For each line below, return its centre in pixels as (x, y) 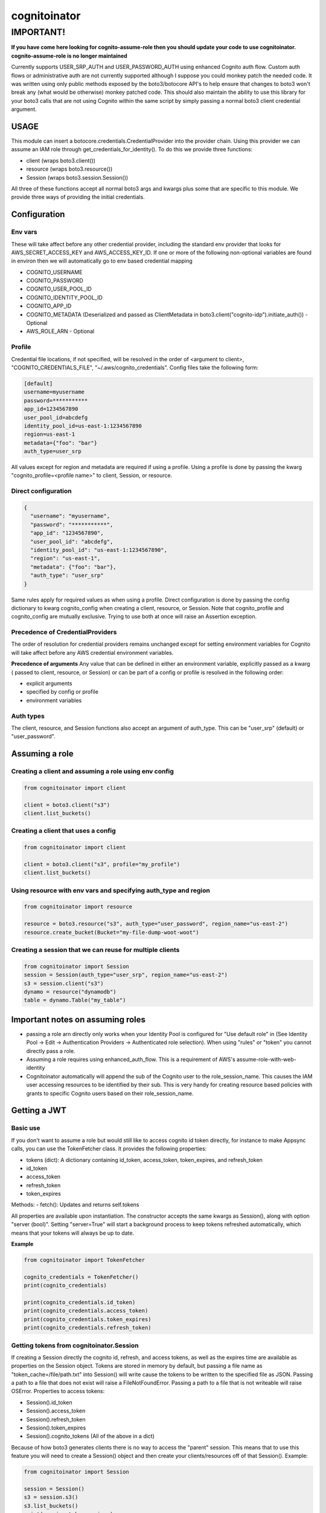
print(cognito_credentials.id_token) (80, 1302)
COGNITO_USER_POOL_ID (59, 289)
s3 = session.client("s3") (64, 983)
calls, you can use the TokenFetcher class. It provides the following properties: (109, 1149)
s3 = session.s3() (51, 1497)
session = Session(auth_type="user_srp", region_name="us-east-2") (126, 975)
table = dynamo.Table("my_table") (75, 1000)
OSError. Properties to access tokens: (58, 1391)
